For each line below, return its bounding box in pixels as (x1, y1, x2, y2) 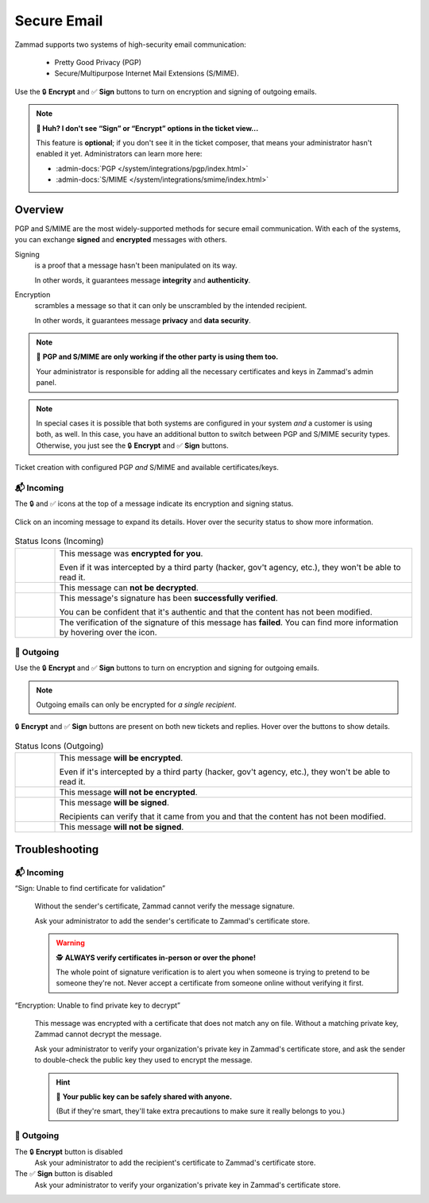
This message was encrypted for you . (59, 548, 203, 559)
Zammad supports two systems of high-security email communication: (14, 40, 246, 49)
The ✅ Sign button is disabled (14, 1169, 113, 1178)
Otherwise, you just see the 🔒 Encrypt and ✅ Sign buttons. (36, 441, 230, 450)
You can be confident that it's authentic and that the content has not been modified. (59, 606, 373, 617)
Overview (14, 202, 64, 216)
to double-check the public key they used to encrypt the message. (34, 1055, 253, 1065)
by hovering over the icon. (59, 627, 158, 638)
